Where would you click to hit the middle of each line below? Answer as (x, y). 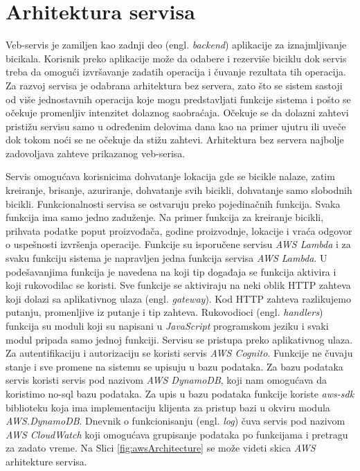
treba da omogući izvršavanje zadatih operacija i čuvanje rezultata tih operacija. (176, 72)
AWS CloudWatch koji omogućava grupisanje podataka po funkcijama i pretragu (177, 434)
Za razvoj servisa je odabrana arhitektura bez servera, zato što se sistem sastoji (174, 85)
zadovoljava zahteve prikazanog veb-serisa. (96, 153)
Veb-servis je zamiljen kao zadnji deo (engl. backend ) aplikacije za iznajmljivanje (176, 45)
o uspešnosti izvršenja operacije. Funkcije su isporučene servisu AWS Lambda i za (178, 244)
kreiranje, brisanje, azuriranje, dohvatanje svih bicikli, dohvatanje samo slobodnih (179, 190)
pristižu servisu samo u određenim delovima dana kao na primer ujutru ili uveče (176, 126)
